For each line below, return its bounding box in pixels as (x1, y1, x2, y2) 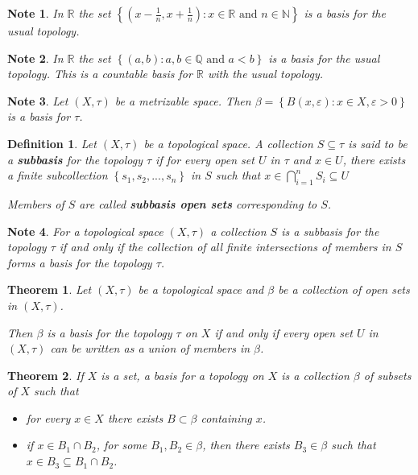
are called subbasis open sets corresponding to (79, 195, 317, 212)
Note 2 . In (7, 49, 64, 66)
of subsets (363, 366, 412, 383)
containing (201, 409, 252, 426)
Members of (7, 195, 64, 212)
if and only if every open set (214, 324, 353, 341)
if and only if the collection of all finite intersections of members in (59, 238, 391, 255)
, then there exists (202, 436, 290, 453)
